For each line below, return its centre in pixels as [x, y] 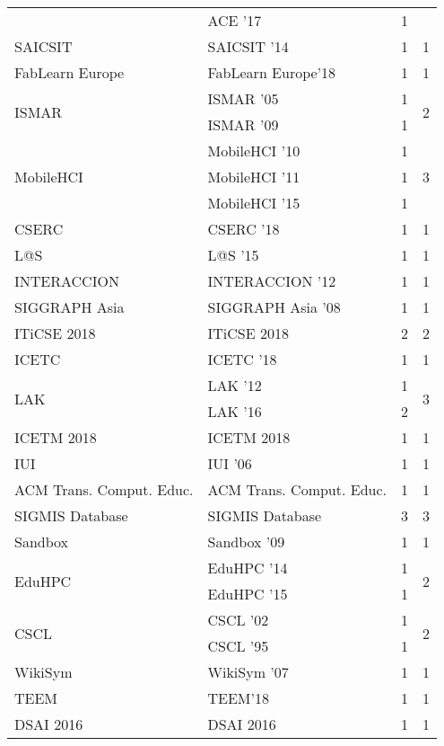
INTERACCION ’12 [272, 281]
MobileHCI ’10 [254, 151]
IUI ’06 [230, 463]
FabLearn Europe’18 [272, 72]
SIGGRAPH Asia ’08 [274, 307]
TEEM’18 [238, 698]
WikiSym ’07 [248, 672]
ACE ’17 [235, 20]
